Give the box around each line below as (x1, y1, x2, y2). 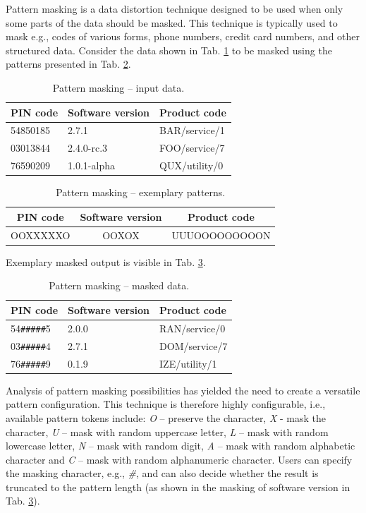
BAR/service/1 (159, 123, 225, 138)
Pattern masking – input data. (52, 80, 185, 95)
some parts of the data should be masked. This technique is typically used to (6, 15, 338, 30)
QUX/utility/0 (159, 158, 224, 173)
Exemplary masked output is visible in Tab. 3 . (6, 254, 206, 269)
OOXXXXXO (11, 227, 71, 242)
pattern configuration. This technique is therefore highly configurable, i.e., (6, 397, 326, 411)
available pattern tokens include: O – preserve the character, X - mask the (6, 410, 327, 425)
